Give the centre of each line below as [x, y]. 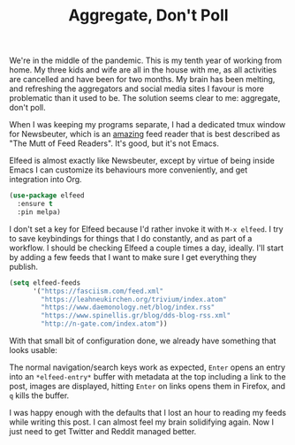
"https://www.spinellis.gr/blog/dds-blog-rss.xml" [136, 316]
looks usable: [33, 350]
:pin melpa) [39, 212]
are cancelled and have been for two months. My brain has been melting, [142, 80]
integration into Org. [45, 180]
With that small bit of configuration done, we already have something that [143, 341]
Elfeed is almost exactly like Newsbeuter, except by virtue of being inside [142, 161]
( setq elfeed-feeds [45, 283]
